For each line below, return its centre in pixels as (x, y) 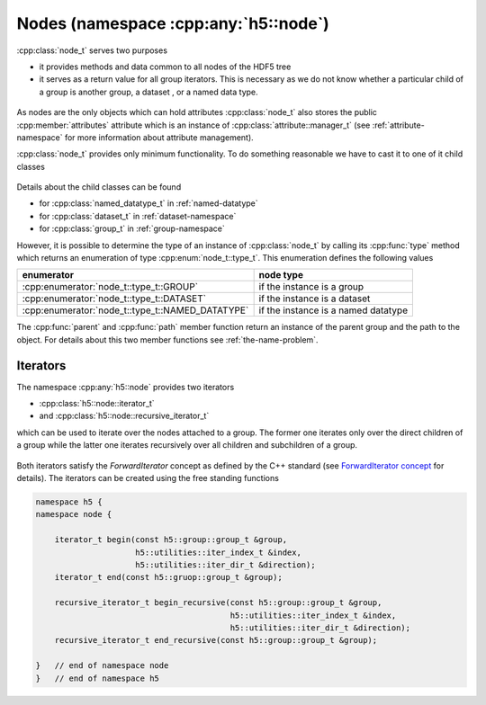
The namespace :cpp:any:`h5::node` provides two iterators (126, 387)
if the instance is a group (311, 287)
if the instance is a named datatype (333, 310)
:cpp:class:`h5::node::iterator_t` (97, 404)
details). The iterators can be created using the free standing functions (148, 478)
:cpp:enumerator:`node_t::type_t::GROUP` (110, 287)
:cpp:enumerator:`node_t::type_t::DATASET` (114, 299)
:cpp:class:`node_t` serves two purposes (92, 50)
